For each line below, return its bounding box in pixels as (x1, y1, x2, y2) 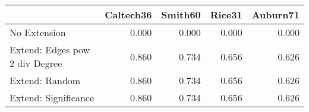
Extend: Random (10, 73, 81, 87)
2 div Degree (10, 56, 62, 70)
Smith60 (161, 8, 201, 21)
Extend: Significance (10, 91, 94, 104)
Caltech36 (105, 8, 152, 21)
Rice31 (210, 8, 242, 21)
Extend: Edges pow (10, 43, 90, 56)
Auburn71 (251, 8, 299, 21)
